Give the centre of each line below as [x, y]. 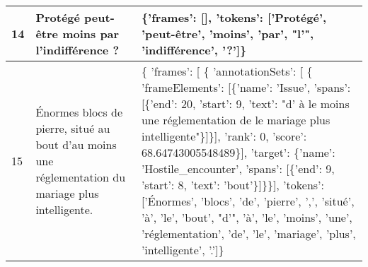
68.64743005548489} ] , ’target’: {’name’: [238, 152]
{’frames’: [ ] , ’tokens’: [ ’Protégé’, [234, 17]
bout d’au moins [76, 144]
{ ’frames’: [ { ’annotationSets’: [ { [227, 71]
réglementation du [81, 177]
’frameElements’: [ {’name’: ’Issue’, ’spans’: [246, 87]
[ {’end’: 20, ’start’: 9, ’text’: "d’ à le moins [245, 103]
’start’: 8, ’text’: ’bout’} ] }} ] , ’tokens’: [232, 185]
